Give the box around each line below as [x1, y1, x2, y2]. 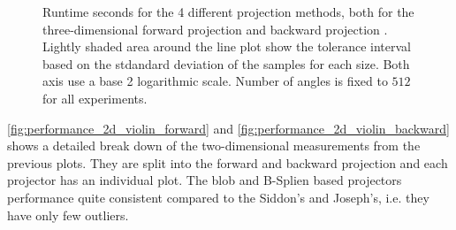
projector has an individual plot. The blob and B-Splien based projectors [7, 171, 402, 189]
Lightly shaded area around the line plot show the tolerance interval [42, 37, 412, 56]
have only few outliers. [7, 205, 129, 224]
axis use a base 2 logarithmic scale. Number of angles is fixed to [42, 72, 388, 90]
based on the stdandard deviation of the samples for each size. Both [42, 54, 410, 73]
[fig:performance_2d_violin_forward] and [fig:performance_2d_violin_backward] [7, 119, 450, 137]
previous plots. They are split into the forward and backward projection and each [7, 153, 448, 172]
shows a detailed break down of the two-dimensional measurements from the [7, 136, 421, 155]
